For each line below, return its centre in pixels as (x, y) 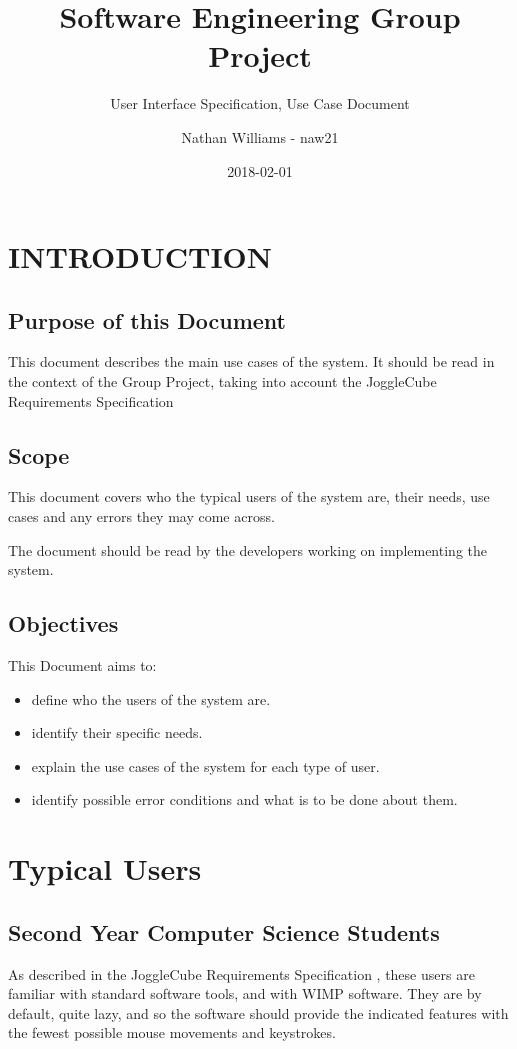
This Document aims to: (82, 665)
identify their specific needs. (117, 732)
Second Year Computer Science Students (224, 931)
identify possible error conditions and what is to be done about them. (244, 799)
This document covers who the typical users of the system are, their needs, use (249, 496)
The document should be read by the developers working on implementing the (247, 549)
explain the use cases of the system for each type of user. (205, 765)
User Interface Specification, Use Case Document (260, 103)
